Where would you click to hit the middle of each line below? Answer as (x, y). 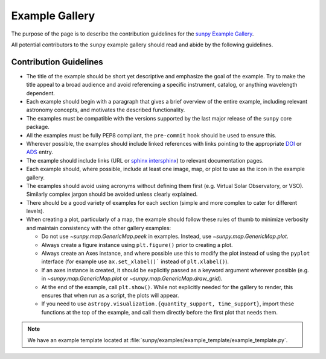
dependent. (41, 93)
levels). (35, 211)
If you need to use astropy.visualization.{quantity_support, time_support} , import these (168, 304)
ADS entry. (40, 152)
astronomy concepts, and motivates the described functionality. (106, 110)
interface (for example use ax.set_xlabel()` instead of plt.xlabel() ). (135, 261)
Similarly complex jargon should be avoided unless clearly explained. (112, 194)
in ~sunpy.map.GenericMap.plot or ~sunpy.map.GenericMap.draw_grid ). (132, 279)
